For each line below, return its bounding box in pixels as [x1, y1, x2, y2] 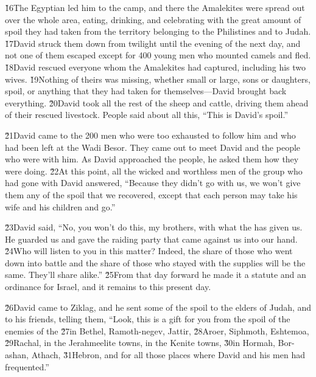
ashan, [5, 348, 29, 361]
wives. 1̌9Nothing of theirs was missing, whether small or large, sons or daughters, [5, 72, 311, 85]
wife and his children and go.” [5, 200, 116, 213]
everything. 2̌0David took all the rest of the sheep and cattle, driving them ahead [5, 96, 309, 109]
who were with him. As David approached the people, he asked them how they [5, 153, 299, 165]
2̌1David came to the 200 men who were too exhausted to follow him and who [5, 128, 296, 141]
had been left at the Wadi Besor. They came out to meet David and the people [5, 140, 301, 153]
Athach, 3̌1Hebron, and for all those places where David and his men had [31, 348, 305, 361]
